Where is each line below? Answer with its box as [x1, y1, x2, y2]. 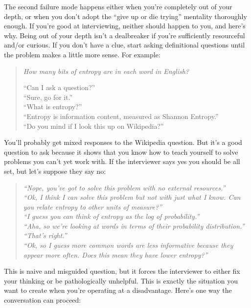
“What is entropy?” [23, 101, 82, 112]
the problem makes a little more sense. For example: [4, 49, 160, 59]
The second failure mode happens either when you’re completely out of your [4, 1, 232, 11]
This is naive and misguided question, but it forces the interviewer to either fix [4, 266, 240, 276]
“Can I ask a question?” [23, 82, 95, 93]
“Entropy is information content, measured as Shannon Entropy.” [23, 111, 219, 121]
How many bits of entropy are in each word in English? [23, 66, 189, 76]
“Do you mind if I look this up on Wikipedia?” [23, 120, 164, 131]
